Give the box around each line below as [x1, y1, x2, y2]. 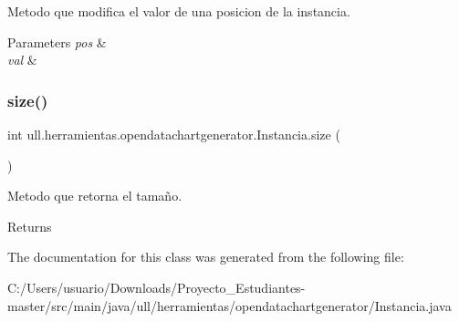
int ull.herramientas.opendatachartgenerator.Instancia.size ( [7, 125, 340, 143]
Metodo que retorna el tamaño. [7, 186, 183, 205]
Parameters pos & [7, 32, 107, 51]
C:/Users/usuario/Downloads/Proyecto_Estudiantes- [7, 277, 306, 296]
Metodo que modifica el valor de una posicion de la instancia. [7, 2, 350, 20]
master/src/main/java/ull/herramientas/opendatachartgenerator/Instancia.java [7, 296, 452, 315]
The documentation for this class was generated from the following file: [7, 247, 404, 266]
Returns [7, 216, 52, 235]
